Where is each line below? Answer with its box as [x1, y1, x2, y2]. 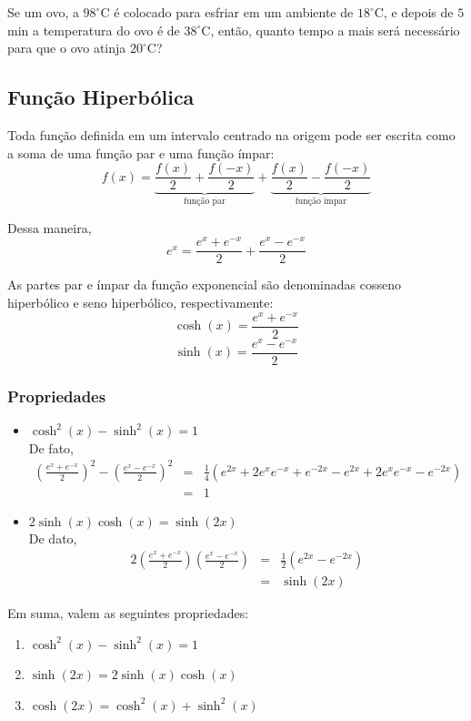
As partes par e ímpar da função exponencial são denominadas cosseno [7, 275, 402, 294]
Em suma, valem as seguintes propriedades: [7, 604, 249, 623]
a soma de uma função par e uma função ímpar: [7, 143, 275, 162]
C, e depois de [374, 3, 454, 21]
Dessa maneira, [7, 218, 92, 237]
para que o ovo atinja [7, 38, 126, 57]
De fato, [28, 438, 74, 457]
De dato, [28, 529, 77, 548]
